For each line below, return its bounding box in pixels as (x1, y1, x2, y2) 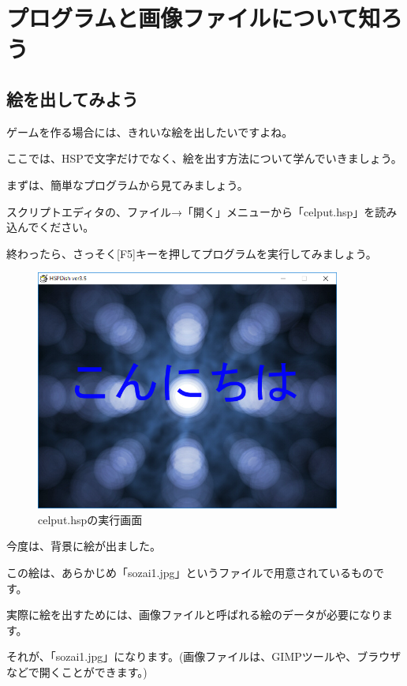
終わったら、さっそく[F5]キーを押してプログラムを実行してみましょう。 (6, 245, 377, 261)
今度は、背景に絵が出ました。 (6, 538, 161, 554)
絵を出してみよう (6, 86, 139, 111)
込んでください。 (6, 219, 95, 235)
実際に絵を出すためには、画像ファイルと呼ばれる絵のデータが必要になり (6, 606, 382, 623)
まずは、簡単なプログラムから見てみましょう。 (6, 176, 248, 193)
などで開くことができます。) (6, 664, 147, 680)
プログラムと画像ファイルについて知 (6, 2, 381, 34)
